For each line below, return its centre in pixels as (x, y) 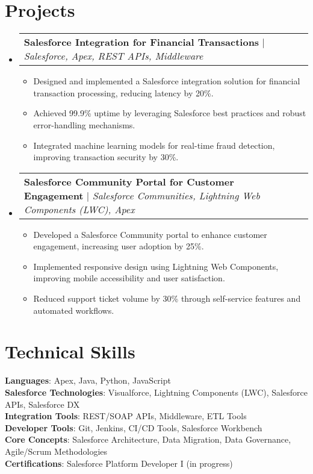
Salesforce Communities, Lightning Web (176, 195)
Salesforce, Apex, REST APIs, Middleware (113, 56)
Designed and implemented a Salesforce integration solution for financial (167, 81)
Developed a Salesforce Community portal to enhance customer (150, 234)
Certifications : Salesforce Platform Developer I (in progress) (119, 463)
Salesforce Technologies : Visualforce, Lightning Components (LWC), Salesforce (156, 392)
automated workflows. (74, 310)
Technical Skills (70, 351)
